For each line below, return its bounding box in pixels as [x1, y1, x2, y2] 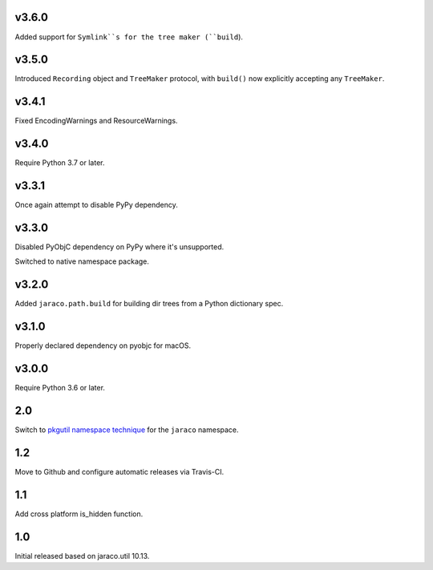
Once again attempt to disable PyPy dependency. [14, 200, 178, 210]
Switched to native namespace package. [14, 257, 150, 266]
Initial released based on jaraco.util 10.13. [14, 551, 150, 560]
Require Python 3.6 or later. [14, 383, 106, 393]
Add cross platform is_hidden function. [14, 509, 144, 519]
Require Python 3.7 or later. [14, 158, 105, 168]
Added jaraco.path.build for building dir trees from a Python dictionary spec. [14, 299, 284, 309]
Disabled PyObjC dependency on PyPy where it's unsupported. [14, 242, 225, 252]
